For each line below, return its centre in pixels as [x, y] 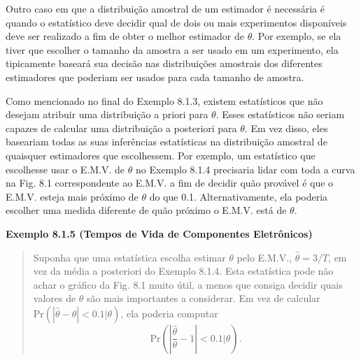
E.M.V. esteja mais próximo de [72, 196]
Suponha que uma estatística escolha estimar [129, 257]
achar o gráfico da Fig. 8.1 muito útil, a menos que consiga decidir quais [188, 284]
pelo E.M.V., [264, 257]
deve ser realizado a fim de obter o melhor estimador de [125, 36]
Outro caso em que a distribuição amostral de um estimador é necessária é [165, 8]
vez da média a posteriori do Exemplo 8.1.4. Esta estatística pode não [183, 271]
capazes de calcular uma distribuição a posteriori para [121, 128]
